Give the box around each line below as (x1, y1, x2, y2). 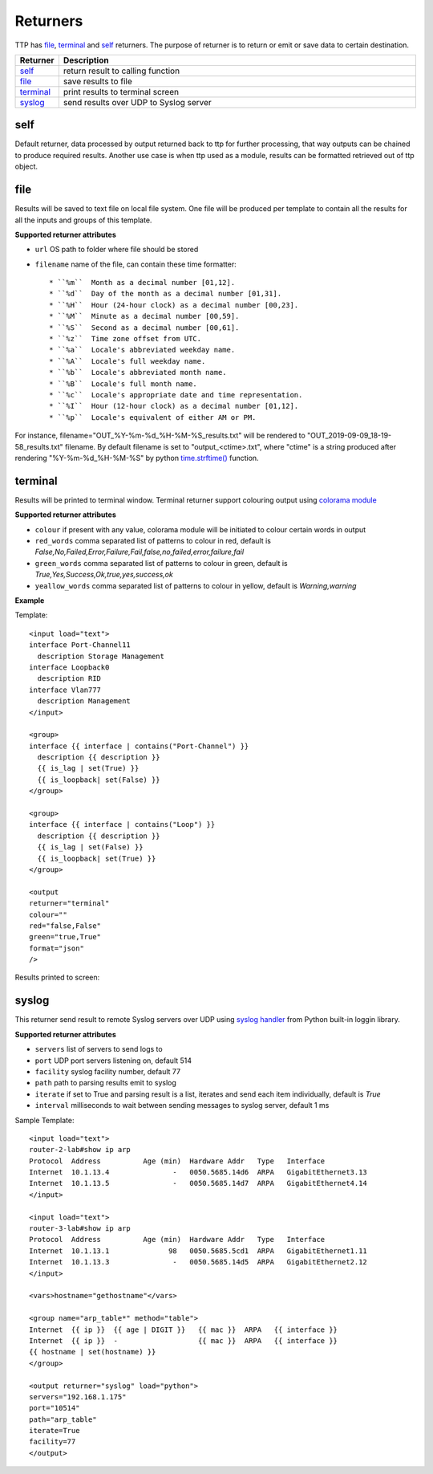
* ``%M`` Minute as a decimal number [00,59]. (49, 311, 240, 321)
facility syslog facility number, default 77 (34, 1066, 180, 1076)
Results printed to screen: (14, 972, 100, 983)
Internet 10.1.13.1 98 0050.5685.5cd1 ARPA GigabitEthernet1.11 (29, 1246, 368, 1256)
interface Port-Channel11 (29, 641, 132, 649)
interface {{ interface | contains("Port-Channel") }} (29, 741, 249, 751)
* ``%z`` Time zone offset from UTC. (49, 334, 202, 344)
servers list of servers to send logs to (34, 1044, 164, 1054)
